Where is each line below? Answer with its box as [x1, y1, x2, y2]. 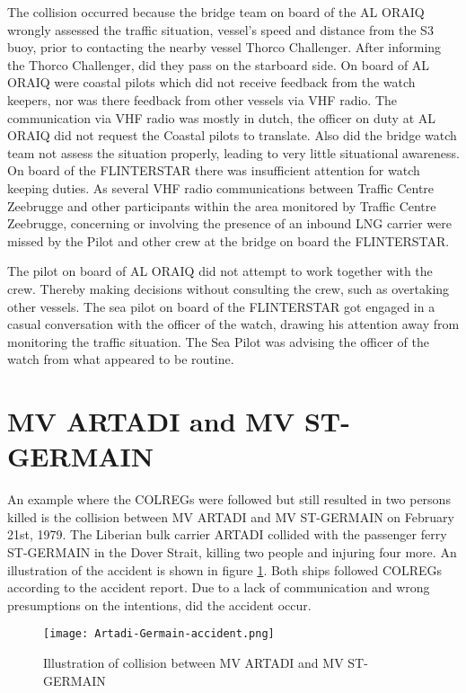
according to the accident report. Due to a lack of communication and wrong [7, 578, 430, 597]
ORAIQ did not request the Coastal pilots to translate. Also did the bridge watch [7, 126, 457, 145]
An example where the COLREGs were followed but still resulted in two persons [7, 490, 451, 509]
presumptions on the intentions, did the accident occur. [7, 595, 312, 614]
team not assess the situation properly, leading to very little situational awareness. [7, 143, 460, 162]
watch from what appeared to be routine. [7, 350, 234, 369]
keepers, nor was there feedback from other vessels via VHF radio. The [7, 90, 398, 109]
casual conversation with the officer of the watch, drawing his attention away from [7, 315, 460, 333]
